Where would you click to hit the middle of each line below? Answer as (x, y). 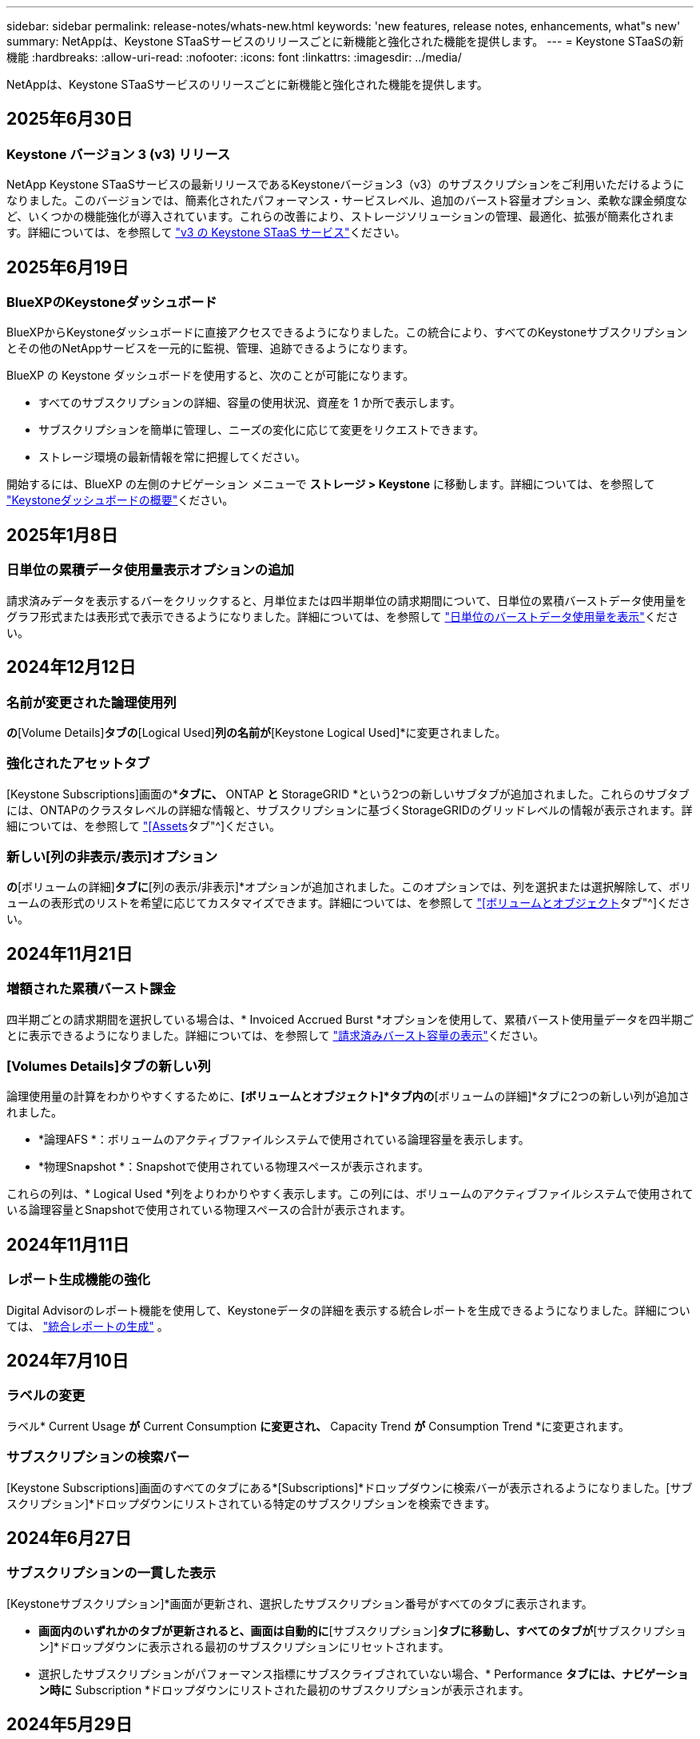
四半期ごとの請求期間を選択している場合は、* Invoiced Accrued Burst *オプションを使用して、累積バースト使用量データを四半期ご (350, 1019)
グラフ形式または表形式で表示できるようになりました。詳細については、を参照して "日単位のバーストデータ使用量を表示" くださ (342, 616)
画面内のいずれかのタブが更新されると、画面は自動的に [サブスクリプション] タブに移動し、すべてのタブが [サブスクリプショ (363, 1630)
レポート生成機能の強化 (78, 1280)
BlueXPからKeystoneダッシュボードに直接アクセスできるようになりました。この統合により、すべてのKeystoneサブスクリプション (347, 332)
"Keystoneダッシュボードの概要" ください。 (120, 500)
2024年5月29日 (70, 1725)
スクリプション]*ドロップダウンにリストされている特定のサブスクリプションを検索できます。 (251, 1503)
